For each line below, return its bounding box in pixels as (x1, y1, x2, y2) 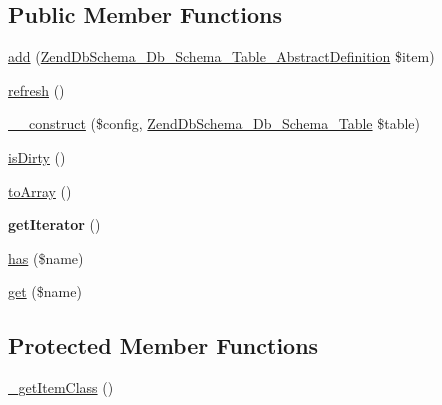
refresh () (8, 79, 65, 100)
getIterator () (8, 214, 101, 235)
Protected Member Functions (8, 330, 319, 361)
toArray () (8, 180, 72, 201)
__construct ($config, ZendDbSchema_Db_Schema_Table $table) (8, 113, 420, 134)
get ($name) (8, 281, 82, 302)
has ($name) (8, 247, 84, 268)
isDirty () (8, 146, 66, 167)
